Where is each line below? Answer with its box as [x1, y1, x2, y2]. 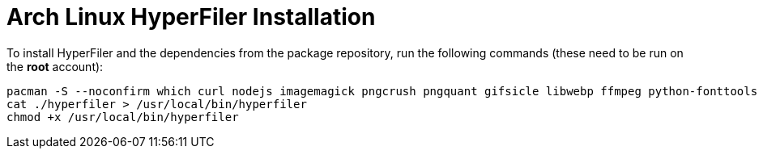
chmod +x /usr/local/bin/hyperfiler [6, 110, 239, 124]
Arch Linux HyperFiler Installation [6, 3, 376, 31]
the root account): [6, 59, 104, 73]
